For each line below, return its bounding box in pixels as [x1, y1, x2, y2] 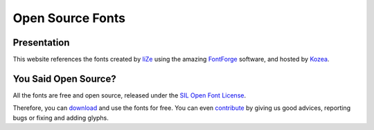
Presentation [12, 37, 70, 48]
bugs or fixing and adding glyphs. [12, 113, 109, 122]
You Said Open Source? [12, 73, 117, 84]
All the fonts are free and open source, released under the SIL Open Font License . [12, 91, 246, 100]
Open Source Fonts [12, 10, 126, 26]
